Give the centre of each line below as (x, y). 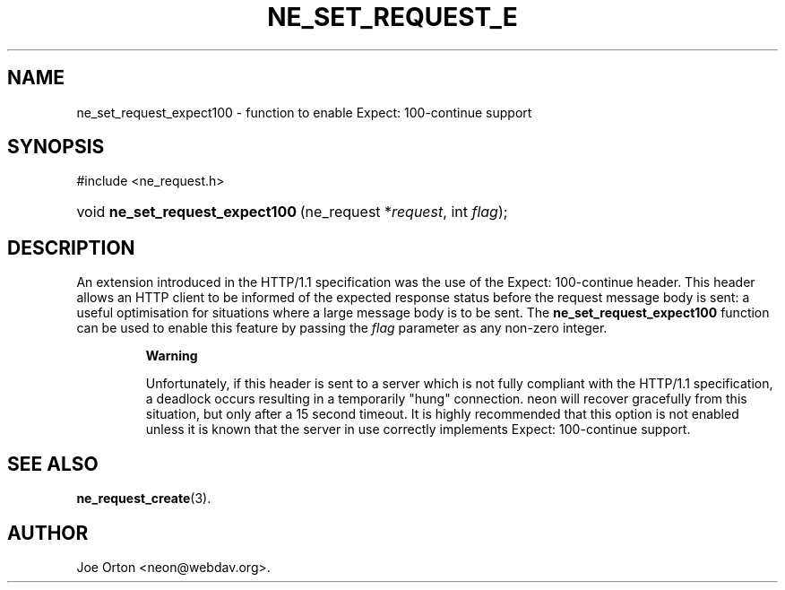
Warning (172, 356)
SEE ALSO (53, 464)
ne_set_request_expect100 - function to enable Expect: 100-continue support (304, 112)
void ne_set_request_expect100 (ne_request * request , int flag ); (292, 212)
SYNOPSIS (56, 147)
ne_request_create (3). (144, 499)
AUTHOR (48, 533)
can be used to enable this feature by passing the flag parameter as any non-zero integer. (342, 328)
